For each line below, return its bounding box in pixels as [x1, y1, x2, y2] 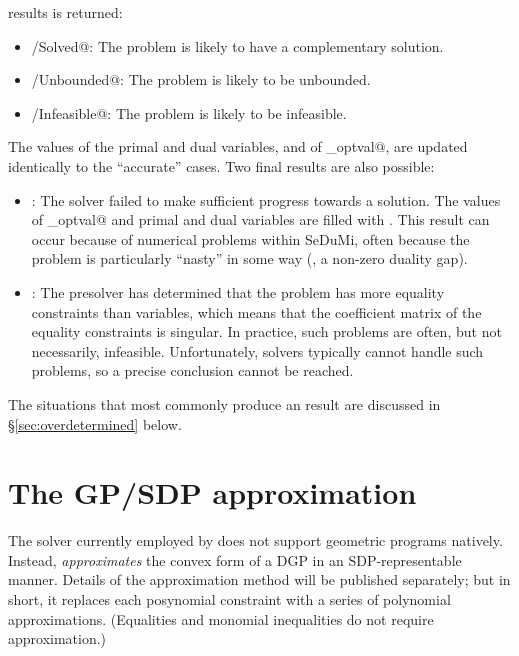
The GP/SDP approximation [8, 472, 417, 513]
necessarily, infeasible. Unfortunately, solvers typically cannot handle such [31, 340, 484, 361]
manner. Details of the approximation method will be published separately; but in [8, 569, 511, 590]
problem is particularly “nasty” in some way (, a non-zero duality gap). [31, 248, 468, 269]
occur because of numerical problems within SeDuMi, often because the [31, 228, 470, 249]
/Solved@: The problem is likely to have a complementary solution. [31, 35, 444, 56]
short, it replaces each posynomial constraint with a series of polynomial [8, 589, 451, 609]
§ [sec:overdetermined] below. [8, 413, 182, 434]
